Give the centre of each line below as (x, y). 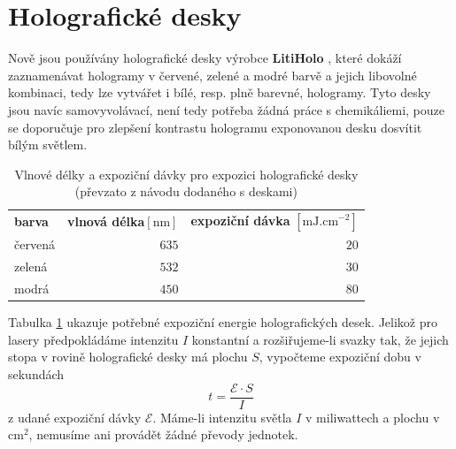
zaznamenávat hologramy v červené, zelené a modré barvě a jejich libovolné (213, 75)
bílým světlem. (48, 145)
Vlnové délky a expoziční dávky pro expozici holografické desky (186, 174)
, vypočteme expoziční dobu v (340, 357)
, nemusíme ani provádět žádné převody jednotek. (163, 434)
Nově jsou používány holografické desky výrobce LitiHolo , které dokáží (205, 58)
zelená (31, 266)
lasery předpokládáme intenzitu (93, 339)
